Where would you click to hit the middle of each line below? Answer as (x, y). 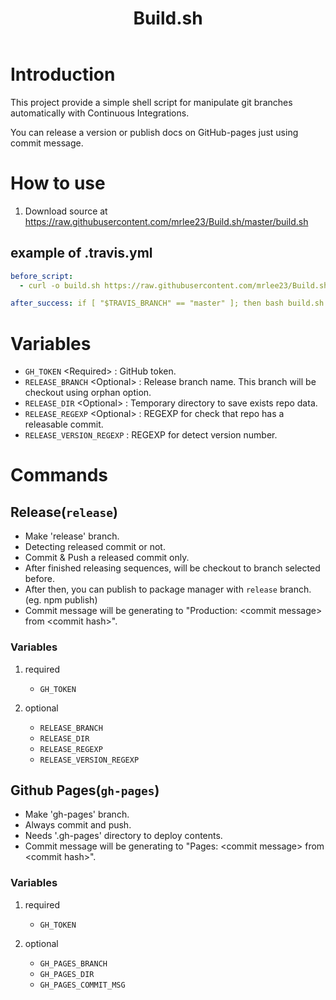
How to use (58, 183)
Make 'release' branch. (72, 536)
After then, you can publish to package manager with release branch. (168, 589)
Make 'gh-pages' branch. (77, 814)
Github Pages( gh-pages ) (85, 790)
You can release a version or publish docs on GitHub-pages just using (154, 132)
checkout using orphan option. (88, 393)
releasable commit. (64, 424)
